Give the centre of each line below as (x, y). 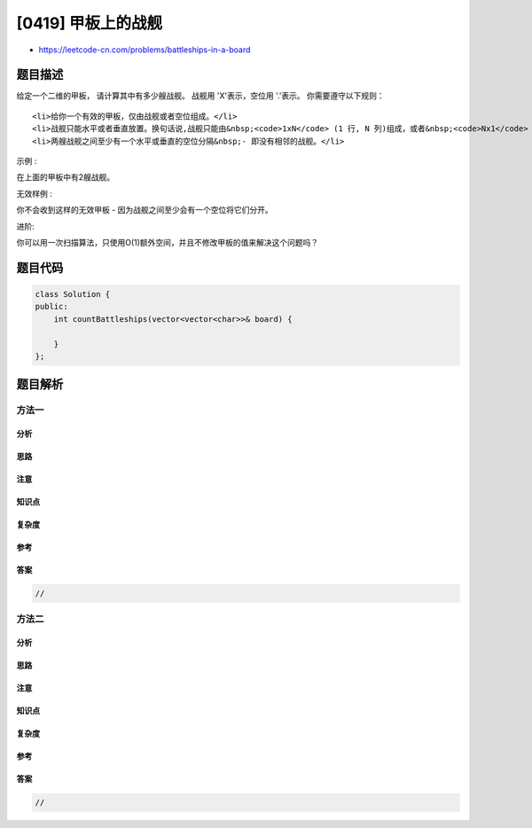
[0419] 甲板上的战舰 (90, 23)
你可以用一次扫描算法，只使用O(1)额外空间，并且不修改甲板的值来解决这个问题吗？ (168, 242)
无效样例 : (34, 193)
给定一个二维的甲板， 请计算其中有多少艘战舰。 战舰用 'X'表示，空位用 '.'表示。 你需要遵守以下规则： (200, 96)
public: (51, 307)
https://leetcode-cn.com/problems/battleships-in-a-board (145, 50)
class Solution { (73, 294)
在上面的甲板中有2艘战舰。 (66, 177)
